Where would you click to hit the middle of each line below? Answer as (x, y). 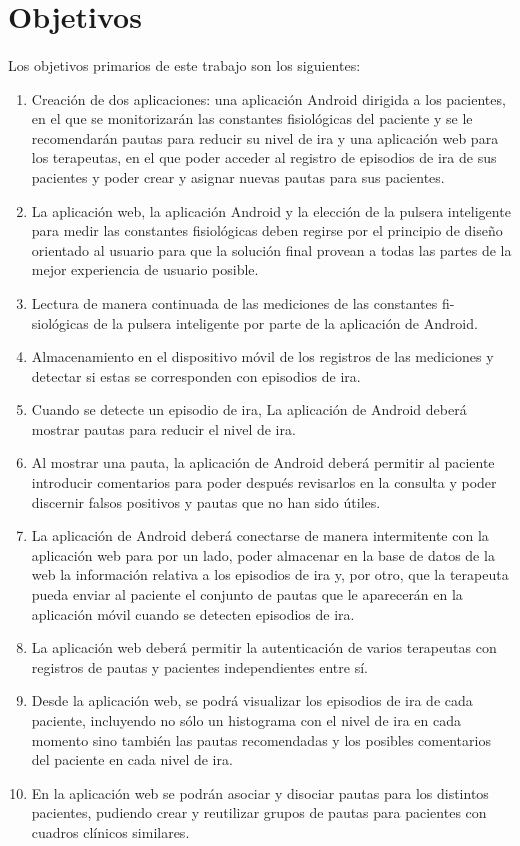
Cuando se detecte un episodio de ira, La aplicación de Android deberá (249, 409)
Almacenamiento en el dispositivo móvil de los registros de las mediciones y (262, 356)
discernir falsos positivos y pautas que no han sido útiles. (206, 501)
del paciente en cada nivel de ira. (132, 759)
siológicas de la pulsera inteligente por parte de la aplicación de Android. (254, 322)
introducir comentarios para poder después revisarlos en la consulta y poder (264, 482)
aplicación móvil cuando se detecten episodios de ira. (193, 613)
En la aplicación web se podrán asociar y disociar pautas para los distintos (260, 792)
